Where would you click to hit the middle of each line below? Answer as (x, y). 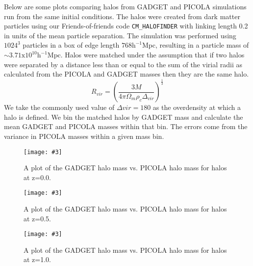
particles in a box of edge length (71, 45)
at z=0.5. (37, 218)
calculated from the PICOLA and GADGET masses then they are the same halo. (126, 74)
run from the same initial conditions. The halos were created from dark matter (122, 16)
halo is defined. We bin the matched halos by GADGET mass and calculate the (124, 117)
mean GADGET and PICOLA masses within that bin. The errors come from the (126, 126)
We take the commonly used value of (59, 107)
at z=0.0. (37, 177)
